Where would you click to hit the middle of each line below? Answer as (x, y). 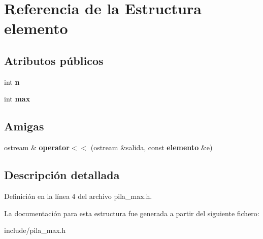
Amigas (24, 126)
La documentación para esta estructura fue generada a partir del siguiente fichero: (132, 213)
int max (17, 99)
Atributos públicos (54, 60)
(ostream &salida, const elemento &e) (152, 147)
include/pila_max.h (35, 230)
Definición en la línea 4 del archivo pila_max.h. (78, 196)
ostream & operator (37, 147)
